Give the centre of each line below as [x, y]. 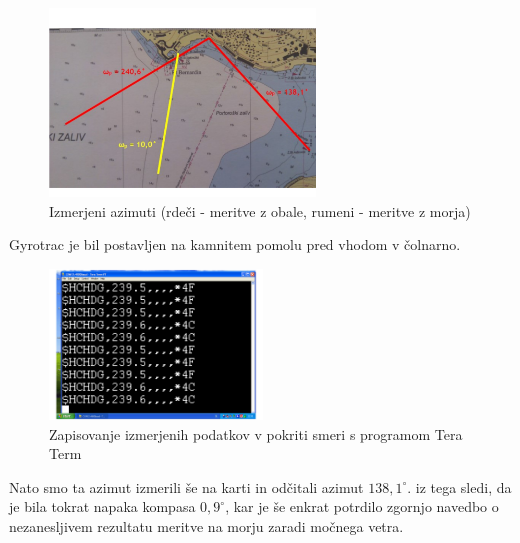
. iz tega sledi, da [459, 486]
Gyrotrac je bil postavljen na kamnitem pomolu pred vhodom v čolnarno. [235, 244]
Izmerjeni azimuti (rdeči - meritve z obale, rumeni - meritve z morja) [260, 210]
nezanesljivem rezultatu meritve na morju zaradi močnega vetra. [206, 525]
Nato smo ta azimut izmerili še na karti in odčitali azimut [186, 486]
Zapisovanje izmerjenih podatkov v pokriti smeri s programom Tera [256, 433]
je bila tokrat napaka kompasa [102, 506]
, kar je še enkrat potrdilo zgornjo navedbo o [362, 506]
